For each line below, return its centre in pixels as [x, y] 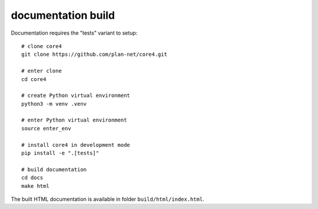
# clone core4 [42, 46]
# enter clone [42, 71]
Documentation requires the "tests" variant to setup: [74, 33]
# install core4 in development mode [76, 145]
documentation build [63, 15]
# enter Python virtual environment [74, 120]
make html [35, 186]
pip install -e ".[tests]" [60, 153]
